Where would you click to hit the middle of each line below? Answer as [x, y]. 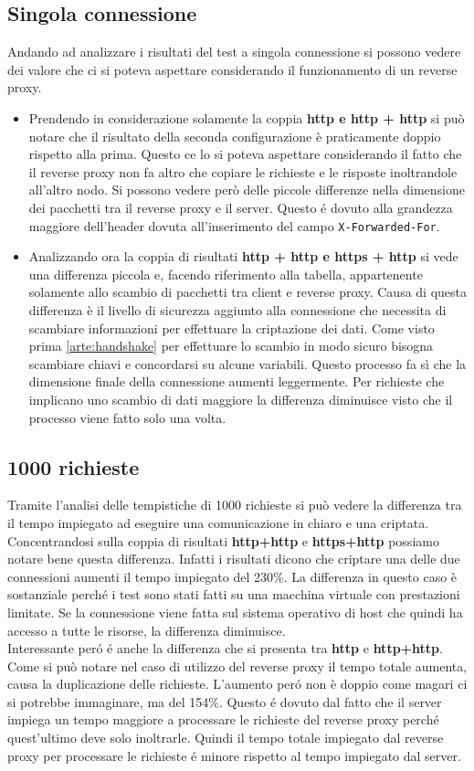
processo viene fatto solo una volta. [127, 417]
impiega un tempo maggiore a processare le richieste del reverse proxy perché [223, 719]
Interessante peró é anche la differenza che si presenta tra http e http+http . [225, 648]
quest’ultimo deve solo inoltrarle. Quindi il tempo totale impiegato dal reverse [226, 738]
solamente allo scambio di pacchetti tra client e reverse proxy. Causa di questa [248, 292]
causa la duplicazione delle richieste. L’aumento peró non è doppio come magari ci [237, 684]
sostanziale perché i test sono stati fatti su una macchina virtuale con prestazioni [234, 594]
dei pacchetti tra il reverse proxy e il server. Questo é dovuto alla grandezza [241, 207]
